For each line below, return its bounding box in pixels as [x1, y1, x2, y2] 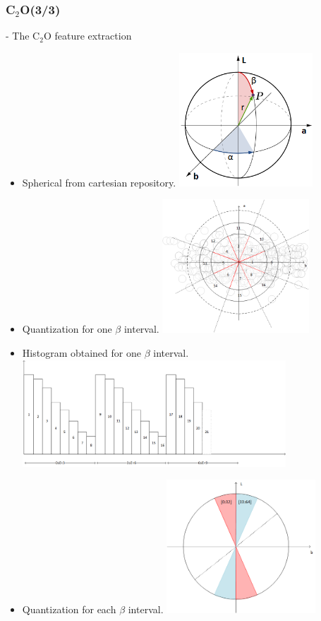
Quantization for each [22, 602, 116, 617]
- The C [6, 28, 40, 43]
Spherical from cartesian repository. [22, 175, 176, 189]
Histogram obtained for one [22, 345, 141, 360]
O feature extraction [43, 28, 132, 43]
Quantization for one [22, 321, 112, 336]
